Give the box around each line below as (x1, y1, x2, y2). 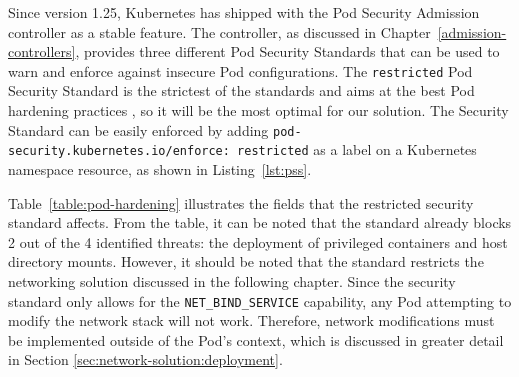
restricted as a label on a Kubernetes (237, 139, 477, 160)
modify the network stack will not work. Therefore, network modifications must (8, 310, 495, 331)
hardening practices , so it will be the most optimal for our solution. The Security (8, 100, 509, 121)
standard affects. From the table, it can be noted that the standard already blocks (8, 212, 512, 233)
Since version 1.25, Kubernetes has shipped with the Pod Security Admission (8, 2, 480, 22)
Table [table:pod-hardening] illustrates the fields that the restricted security (8, 192, 474, 213)
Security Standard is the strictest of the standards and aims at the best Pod (8, 80, 475, 101)
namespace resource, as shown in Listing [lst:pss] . (8, 158, 312, 179)
